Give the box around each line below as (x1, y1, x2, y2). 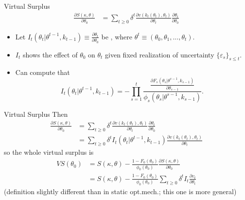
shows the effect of (22, 49, 78, 59)
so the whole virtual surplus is (4, 147, 94, 157)
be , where (101, 31, 132, 41)
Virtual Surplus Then (4, 109, 68, 119)
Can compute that (15, 67, 70, 77)
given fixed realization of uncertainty (105, 49, 214, 59)
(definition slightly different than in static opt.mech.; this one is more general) (4, 186, 237, 197)
